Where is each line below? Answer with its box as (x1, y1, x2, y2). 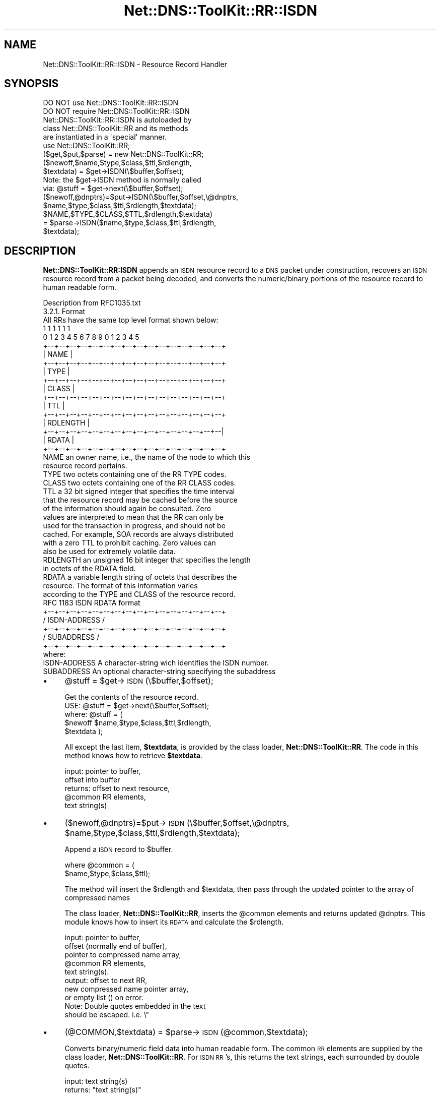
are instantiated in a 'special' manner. (43, 133, 167, 142)
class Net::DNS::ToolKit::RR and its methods (43, 124, 188, 133)
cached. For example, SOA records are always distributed (43, 530, 234, 539)
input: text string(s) (64, 1077, 128, 1086)
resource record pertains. (43, 461, 127, 470)
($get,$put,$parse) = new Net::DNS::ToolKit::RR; (43, 150, 204, 159)
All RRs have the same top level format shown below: (43, 316, 218, 325)
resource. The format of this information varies (43, 581, 198, 590)
